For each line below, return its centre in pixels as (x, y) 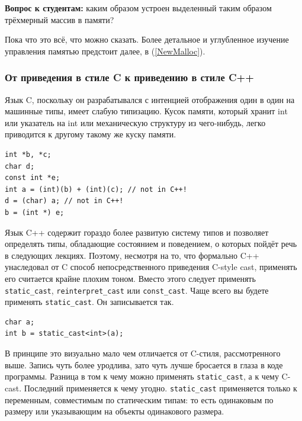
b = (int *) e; (35, 212)
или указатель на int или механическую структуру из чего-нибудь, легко (135, 122)
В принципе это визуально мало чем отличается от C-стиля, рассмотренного (143, 353)
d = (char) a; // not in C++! (64, 201)
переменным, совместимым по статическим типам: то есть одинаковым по (139, 399)
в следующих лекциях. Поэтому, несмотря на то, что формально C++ (132, 255)
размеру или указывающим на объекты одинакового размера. (115, 411)
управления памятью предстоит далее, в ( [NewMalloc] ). (105, 51)
